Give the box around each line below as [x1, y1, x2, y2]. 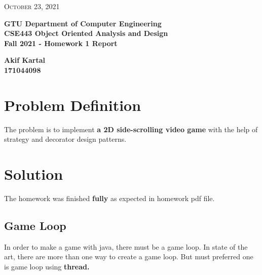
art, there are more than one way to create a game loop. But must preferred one [4, 251, 253, 262]
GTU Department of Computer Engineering [4, 18, 162, 28]
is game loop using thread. [4, 261, 90, 271]
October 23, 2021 [4, 1, 60, 11]
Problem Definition [4, 94, 141, 115]
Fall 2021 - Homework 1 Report [4, 37, 118, 48]
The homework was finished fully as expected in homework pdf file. [4, 193, 215, 203]
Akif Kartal [4, 55, 46, 65]
